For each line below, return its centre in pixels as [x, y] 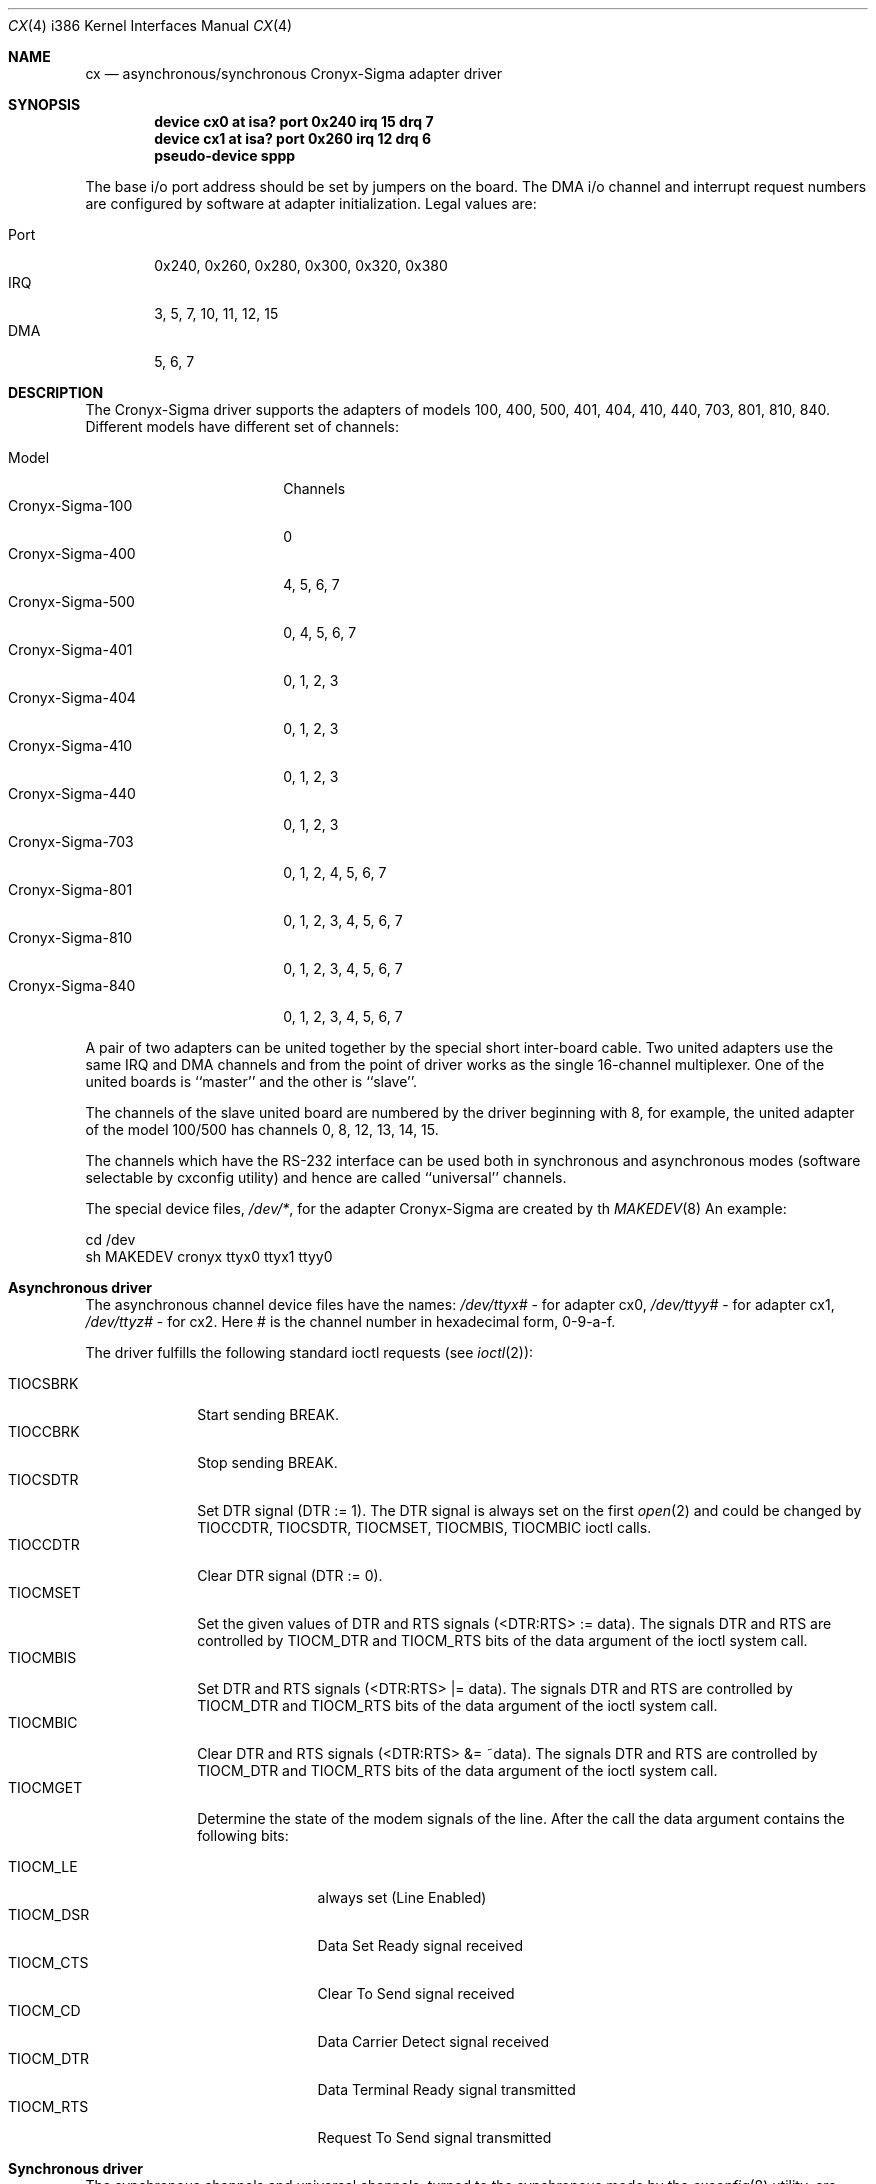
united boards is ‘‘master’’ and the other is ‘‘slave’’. [251, 1081]
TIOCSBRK [43, 1383]
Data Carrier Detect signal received [433, 2041]
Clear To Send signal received [416, 1993]
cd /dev [110, 1239]
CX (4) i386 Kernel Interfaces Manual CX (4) [150, 25]
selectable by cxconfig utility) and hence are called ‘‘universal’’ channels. [326, 1177]
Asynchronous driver [80, 1287]
